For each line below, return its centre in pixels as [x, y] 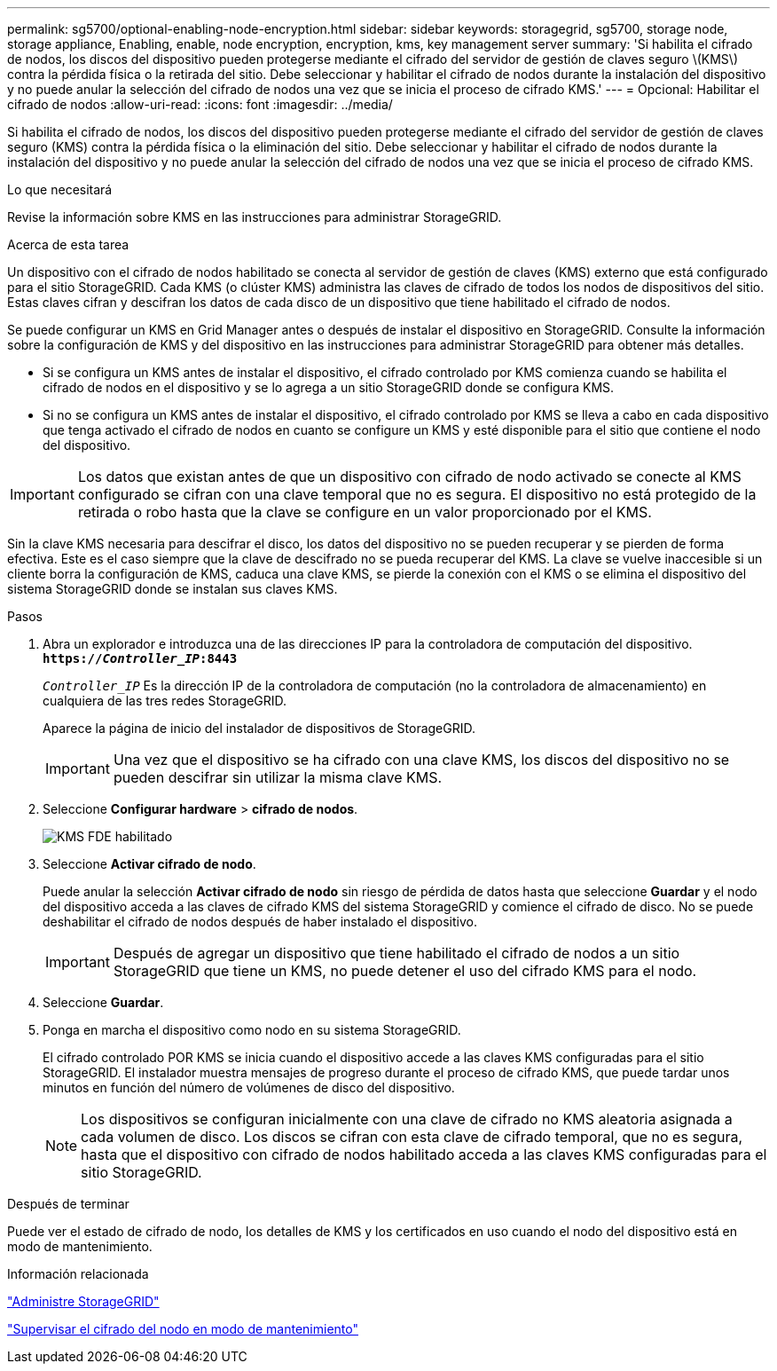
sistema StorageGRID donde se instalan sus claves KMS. [173, 589]
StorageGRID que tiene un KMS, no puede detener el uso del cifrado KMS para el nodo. [405, 971]
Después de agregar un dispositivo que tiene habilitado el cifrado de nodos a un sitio [396, 953]
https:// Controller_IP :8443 [140, 658]
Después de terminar [68, 1204]
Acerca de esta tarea [68, 244]
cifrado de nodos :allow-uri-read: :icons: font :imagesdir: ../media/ [200, 104]
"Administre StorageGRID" [83, 1301]
